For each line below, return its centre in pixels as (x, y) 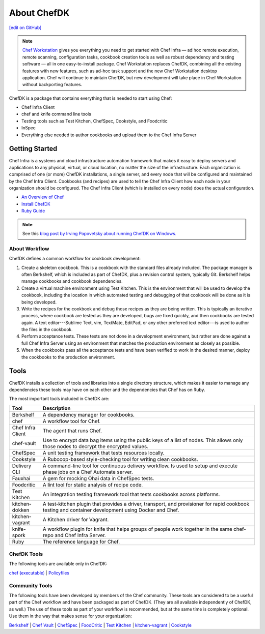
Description (57, 408)
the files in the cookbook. (47, 330)
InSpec (28, 128)
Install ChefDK (36, 204)
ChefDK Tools (26, 554)
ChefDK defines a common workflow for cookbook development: (75, 259)
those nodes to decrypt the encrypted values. (95, 446)
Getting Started (33, 149)
